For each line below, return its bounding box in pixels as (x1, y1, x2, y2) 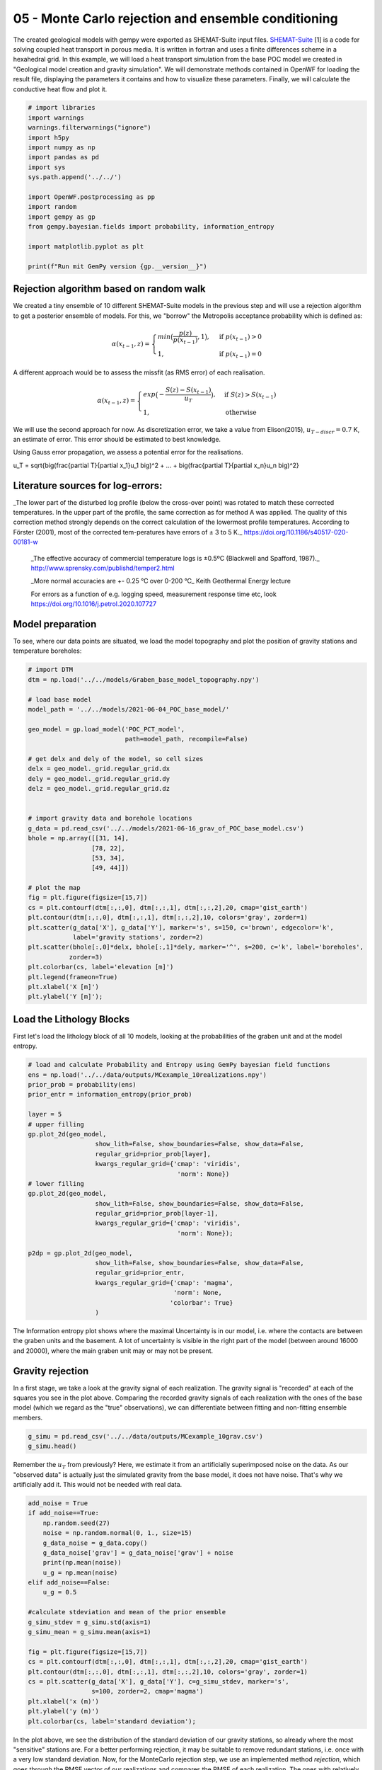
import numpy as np (28, 144, 95, 152)
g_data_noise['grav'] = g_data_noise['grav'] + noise (42, 1548, 233, 1557)
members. (13, 1413, 43, 1422)
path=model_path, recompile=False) (125, 735, 248, 743)
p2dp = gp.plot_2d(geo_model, (28, 1249, 133, 1257)
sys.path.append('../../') (28, 173, 122, 181)
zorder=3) (69, 953, 103, 961)
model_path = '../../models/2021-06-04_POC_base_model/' (28, 705, 230, 714)
